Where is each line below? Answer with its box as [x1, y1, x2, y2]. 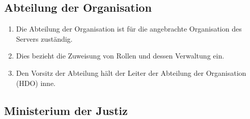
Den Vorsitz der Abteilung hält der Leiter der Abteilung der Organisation [16, 67, 246, 78]
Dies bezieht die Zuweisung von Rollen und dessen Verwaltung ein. [16, 50, 225, 61]
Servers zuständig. [16, 33, 73, 44]
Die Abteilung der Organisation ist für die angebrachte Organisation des [16, 23, 242, 34]
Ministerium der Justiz [4, 102, 128, 118]
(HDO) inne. [16, 77, 56, 88]
